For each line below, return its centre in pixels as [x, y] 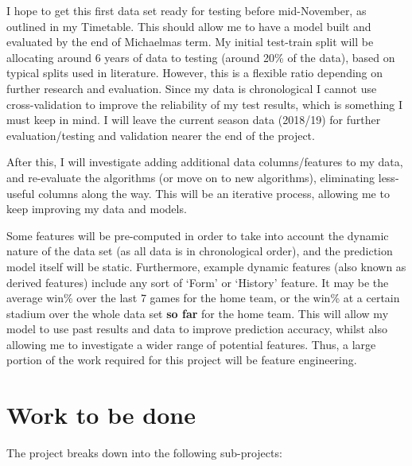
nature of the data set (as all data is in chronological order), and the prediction [200, 251]
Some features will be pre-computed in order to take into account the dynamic [198, 235]
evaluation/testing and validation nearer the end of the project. [161, 135]
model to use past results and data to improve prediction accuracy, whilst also [197, 329]
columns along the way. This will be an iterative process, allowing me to [214, 193]
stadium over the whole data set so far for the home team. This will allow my [198, 313]
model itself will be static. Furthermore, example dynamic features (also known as [206, 266]
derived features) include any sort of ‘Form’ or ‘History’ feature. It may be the [198, 282]
